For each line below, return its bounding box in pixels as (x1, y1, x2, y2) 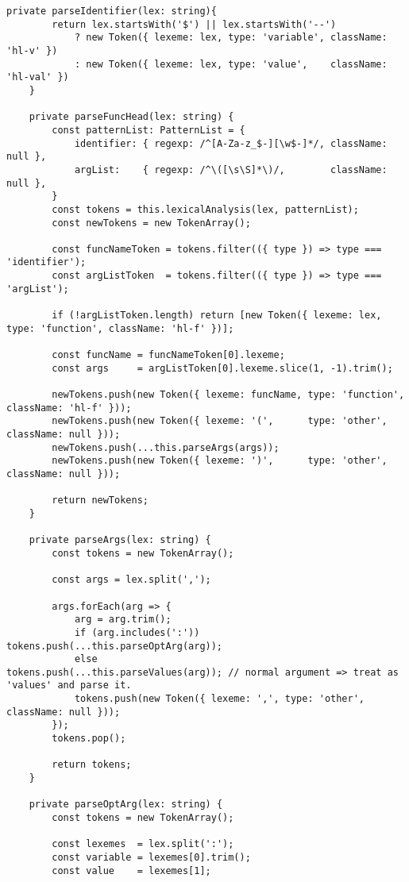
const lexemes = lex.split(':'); (52, 838, 234, 850)
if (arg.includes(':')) (74, 626, 200, 638)
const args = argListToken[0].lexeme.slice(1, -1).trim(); (52, 362, 393, 374)
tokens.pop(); (52, 733, 126, 745)
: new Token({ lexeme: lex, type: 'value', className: (74, 58, 388, 70)
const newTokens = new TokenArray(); (52, 217, 251, 229)
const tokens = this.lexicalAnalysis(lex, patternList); (52, 203, 359, 215)
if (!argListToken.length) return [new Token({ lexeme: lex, (52, 310, 382, 322)
